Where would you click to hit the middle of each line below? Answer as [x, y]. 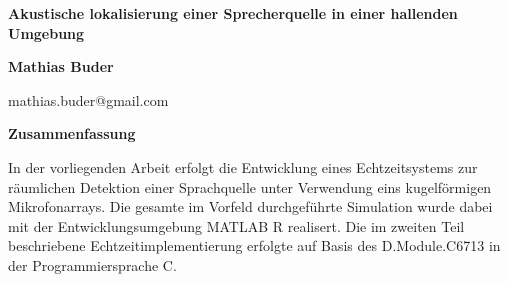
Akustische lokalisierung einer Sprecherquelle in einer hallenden [233, 13]
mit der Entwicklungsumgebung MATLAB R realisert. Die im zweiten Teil [236, 225]
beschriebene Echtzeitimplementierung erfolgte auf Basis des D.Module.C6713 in [254, 245]
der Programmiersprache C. [92, 264]
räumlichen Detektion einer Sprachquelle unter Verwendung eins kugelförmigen [250, 186]
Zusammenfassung [72, 133]
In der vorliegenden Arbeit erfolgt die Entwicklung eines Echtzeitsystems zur [243, 166]
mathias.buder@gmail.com [88, 99]
